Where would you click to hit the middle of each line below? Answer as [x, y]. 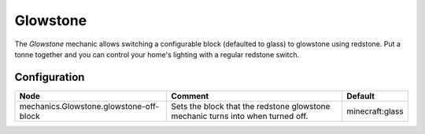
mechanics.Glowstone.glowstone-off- [89, 106]
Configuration [50, 77]
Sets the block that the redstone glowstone [250, 106]
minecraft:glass [375, 111]
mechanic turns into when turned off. [239, 116]
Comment [190, 96]
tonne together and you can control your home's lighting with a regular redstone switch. [157, 54]
